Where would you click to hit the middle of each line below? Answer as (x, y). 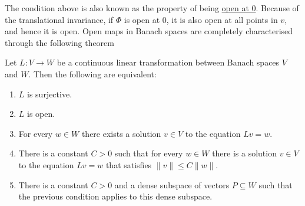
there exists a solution (121, 133)
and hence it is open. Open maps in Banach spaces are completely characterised (149, 31)
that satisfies (129, 164)
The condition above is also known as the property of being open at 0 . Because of (152, 8)
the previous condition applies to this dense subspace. (115, 196)
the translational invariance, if (59, 19)
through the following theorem (59, 42)
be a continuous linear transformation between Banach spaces (168, 62)
